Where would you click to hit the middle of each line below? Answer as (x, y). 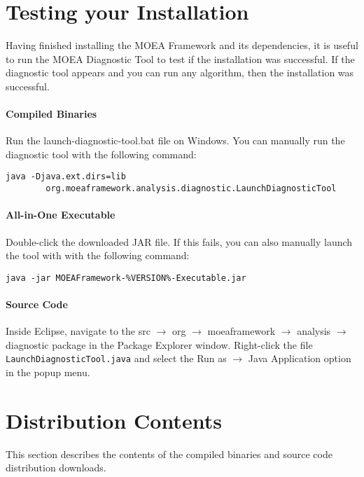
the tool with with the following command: (98, 255)
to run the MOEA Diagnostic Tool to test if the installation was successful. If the (180, 58)
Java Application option (300, 358)
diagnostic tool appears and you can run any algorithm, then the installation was (180, 72)
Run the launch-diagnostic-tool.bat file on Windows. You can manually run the (175, 140)
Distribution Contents (114, 420)
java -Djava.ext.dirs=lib (66, 177)
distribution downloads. (56, 468)
